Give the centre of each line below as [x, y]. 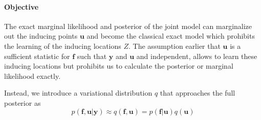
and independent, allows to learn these [197, 56]
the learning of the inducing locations [63, 46]
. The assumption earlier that [175, 46]
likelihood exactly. [32, 76]
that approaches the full [198, 93]
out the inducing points [41, 36]
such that [92, 56]
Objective [21, 6]
